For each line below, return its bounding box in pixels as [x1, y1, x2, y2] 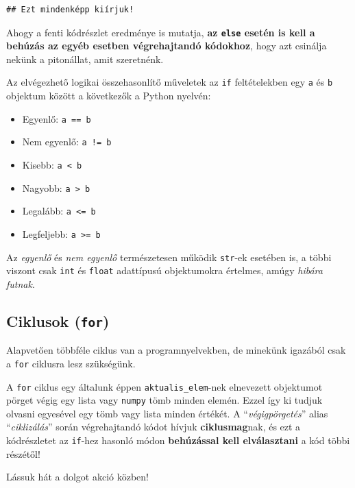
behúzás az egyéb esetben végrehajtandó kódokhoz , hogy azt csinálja [6, 38, 327, 53]
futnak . [6, 276, 35, 291]
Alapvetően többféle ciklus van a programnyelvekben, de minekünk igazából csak [6, 343, 346, 357]
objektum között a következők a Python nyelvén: [6, 88, 211, 103]
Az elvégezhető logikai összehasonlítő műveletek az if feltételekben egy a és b [6, 75, 333, 89]
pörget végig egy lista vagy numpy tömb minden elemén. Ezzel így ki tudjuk [6, 393, 323, 407]
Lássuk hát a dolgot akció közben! [6, 469, 149, 484]
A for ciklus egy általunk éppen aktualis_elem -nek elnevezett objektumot [6, 379, 323, 393]
